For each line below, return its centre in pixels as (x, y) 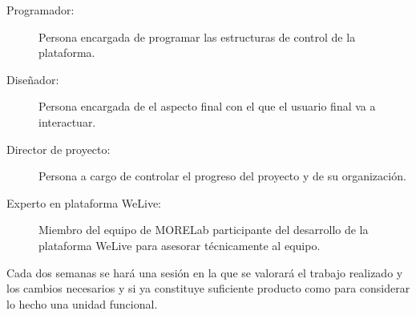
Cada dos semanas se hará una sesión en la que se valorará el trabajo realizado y (205, 272)
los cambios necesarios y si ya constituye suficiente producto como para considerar (208, 288)
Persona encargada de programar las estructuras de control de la (197, 36)
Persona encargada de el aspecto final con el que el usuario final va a (207, 106)
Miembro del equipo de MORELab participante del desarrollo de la (204, 230)
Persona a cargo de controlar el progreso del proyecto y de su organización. (222, 176)
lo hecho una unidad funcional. (82, 303)
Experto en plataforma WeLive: (84, 202)
